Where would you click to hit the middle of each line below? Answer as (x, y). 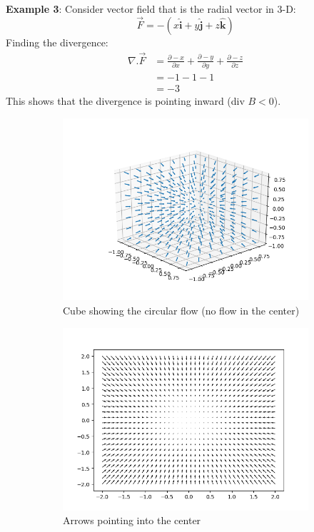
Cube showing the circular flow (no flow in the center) (181, 311)
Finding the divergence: (57, 42)
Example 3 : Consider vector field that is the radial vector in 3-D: (151, 9)
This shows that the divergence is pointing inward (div (125, 101)
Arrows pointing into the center (132, 520)
